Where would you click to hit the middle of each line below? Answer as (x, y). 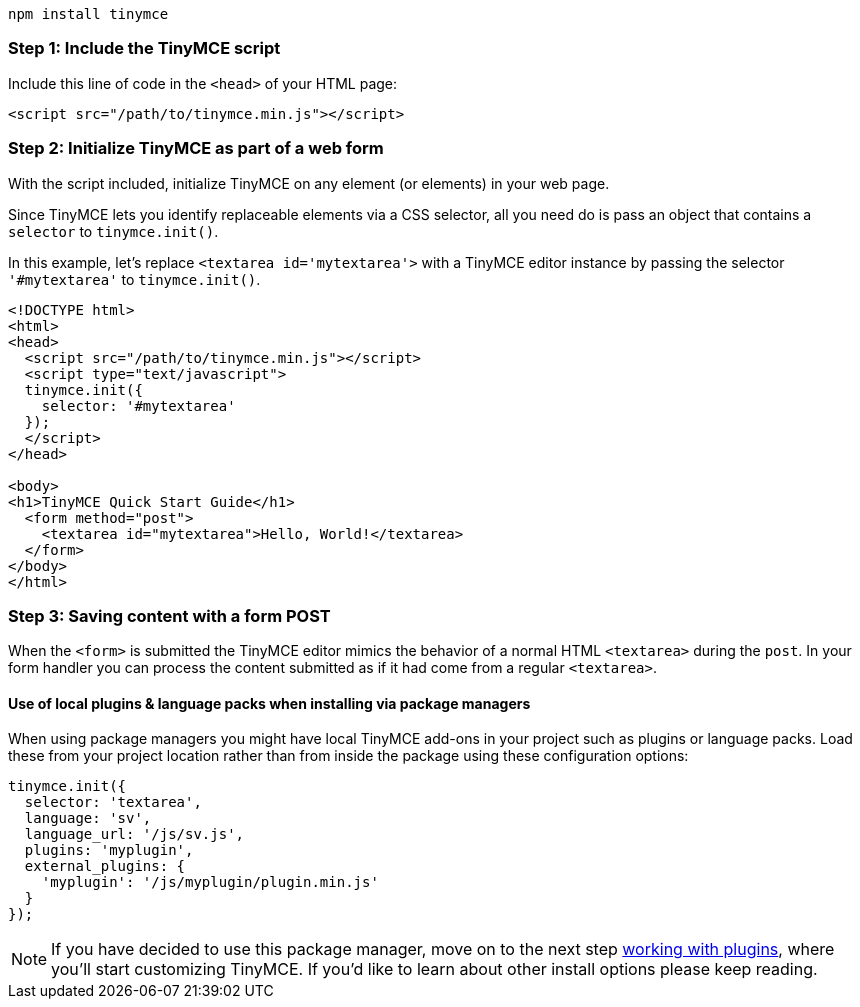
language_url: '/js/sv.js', (134, 834)
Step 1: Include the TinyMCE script (144, 48)
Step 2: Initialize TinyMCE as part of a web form (196, 148)
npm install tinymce (88, 14)
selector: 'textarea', (113, 802)
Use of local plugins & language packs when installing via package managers (269, 703)
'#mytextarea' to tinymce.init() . (134, 279)
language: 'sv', (88, 818)
